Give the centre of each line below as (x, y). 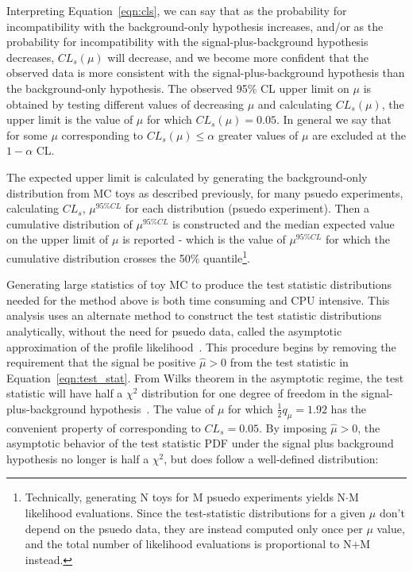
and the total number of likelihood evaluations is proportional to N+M (198, 544)
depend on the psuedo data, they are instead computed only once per (194, 528)
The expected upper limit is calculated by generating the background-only (187, 177)
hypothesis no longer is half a (78, 458)
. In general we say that (334, 119)
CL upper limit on (305, 88)
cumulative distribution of (69, 223)
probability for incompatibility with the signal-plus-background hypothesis (187, 42)
